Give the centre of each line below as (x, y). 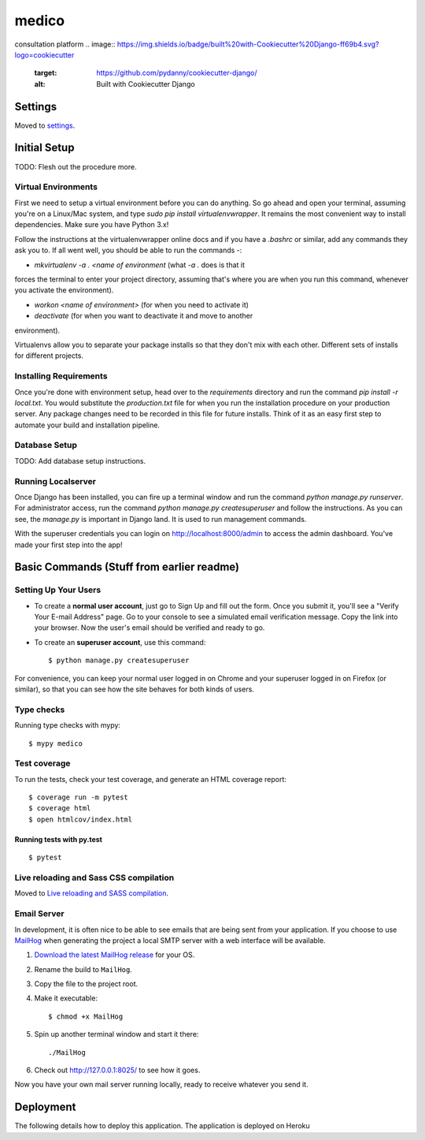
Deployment (45, 1107)
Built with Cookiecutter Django (146, 84)
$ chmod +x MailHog (86, 1016)
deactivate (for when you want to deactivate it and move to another (144, 316)
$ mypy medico (55, 743)
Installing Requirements (61, 376)
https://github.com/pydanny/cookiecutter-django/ (177, 73)
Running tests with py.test (58, 839)
